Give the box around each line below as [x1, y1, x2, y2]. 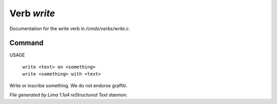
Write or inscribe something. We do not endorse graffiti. [9, 82, 128, 89]
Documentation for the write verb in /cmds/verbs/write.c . [9, 25, 130, 32]
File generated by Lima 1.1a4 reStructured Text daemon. [9, 92, 128, 98]
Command [9, 39, 44, 47]
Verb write [9, 8, 55, 19]
